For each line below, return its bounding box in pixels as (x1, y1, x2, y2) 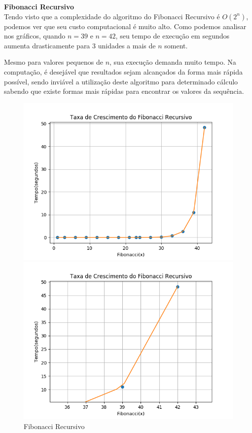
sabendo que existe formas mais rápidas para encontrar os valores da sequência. (4, 86, 244, 96)
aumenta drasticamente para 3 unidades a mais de (4, 40, 156, 50)
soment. (164, 40, 188, 50)
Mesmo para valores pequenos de (4, 57, 103, 67)
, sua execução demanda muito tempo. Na (109, 57, 236, 67)
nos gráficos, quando (4, 31, 66, 41)
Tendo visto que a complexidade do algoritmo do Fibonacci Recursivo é (4, 11, 220, 21)
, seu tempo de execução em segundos (115, 31, 230, 41)
